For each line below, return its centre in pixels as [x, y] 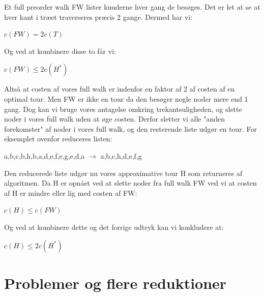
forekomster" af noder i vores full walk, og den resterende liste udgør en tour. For [130, 128]
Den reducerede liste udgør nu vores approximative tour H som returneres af [123, 173]
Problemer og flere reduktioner [115, 283]
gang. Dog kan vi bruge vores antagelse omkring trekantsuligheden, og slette [123, 109]
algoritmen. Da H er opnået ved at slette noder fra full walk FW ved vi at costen [130, 183]
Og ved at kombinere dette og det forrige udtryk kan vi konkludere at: [114, 227]
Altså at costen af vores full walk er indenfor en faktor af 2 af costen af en [120, 89]
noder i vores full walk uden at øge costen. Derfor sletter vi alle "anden [115, 119]
